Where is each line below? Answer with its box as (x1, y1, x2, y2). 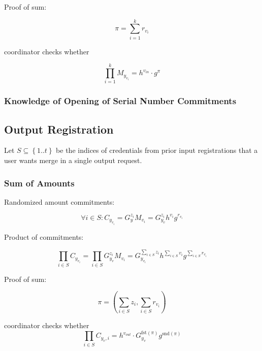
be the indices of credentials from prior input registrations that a (56, 145, 258, 155)
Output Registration (4, 121, 114, 137)
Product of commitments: (4, 231, 84, 242)
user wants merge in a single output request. (4, 155, 142, 166)
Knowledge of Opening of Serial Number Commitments (4, 94, 237, 107)
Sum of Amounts (4, 176, 75, 189)
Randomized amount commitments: (4, 196, 115, 207)
